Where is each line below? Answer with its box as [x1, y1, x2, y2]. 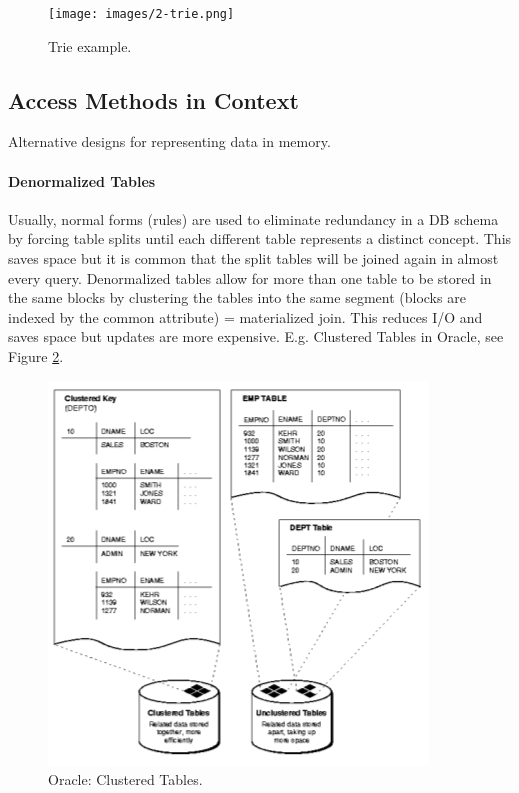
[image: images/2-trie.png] [48, 7, 235, 21]
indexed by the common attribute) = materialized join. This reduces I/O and [8, 306, 483, 327]
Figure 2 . [8, 346, 64, 366]
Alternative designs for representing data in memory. [8, 131, 331, 152]
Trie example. [48, 35, 132, 56]
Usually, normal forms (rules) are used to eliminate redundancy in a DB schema [8, 208, 499, 229]
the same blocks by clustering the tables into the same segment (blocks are [8, 287, 466, 308]
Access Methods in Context [8, 84, 299, 115]
